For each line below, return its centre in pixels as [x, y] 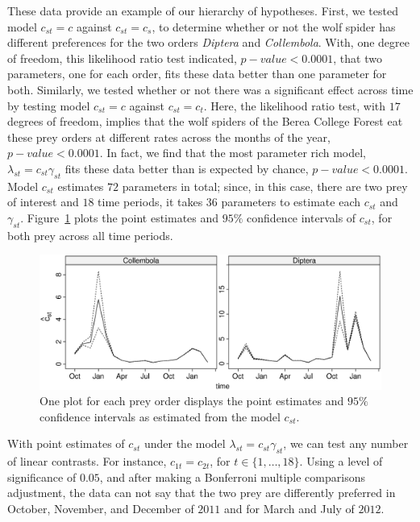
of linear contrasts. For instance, [87, 461]
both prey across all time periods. [90, 235]
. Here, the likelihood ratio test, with [295, 105]
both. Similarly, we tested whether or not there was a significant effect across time [210, 89]
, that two [358, 58]
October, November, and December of [101, 508]
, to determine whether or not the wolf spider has [274, 26]
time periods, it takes [150, 202]
